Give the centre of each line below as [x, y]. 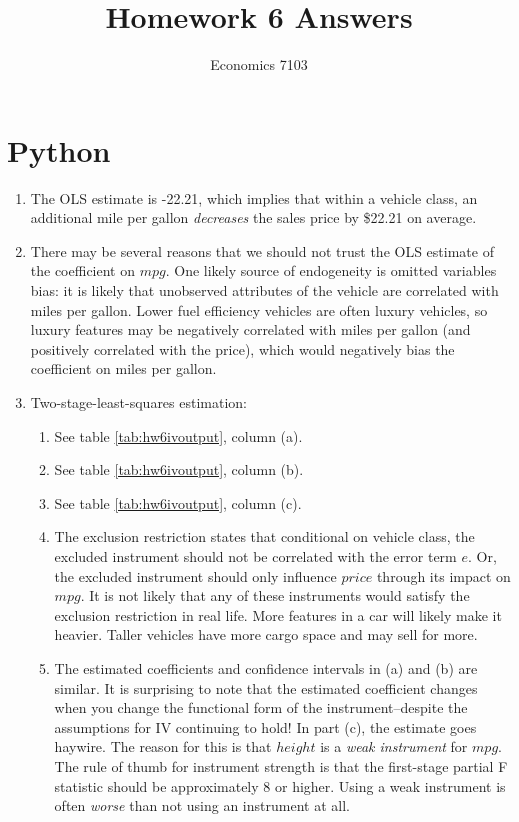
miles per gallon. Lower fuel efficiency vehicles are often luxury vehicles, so [259, 309]
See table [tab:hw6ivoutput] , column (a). [178, 435]
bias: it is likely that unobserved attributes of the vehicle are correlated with [264, 290]
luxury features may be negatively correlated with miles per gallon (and [250, 329]
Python [59, 149]
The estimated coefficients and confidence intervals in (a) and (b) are [266, 667]
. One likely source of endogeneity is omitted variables [331, 270]
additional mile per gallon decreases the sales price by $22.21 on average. [253, 217]
